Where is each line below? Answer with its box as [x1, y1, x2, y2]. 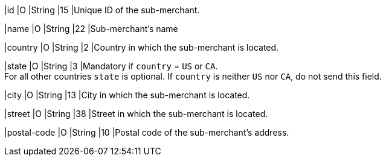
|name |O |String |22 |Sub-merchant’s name [4, 24, 178, 34]
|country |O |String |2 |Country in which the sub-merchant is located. [4, 42, 279, 52]
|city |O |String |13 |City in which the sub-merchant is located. [4, 90, 250, 100]
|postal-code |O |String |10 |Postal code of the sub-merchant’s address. [4, 127, 289, 137]
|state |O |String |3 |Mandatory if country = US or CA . [4, 61, 218, 71]
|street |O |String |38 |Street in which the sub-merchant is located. [4, 109, 268, 119]
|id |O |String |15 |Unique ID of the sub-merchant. [4, 5, 200, 15]
